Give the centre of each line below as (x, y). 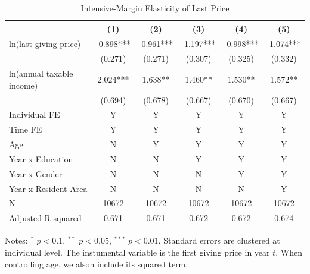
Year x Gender (36, 173)
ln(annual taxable (41, 73)
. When (289, 252)
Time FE (26, 129)
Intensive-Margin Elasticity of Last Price (155, 8)
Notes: (16, 240)
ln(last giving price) (45, 44)
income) (24, 85)
